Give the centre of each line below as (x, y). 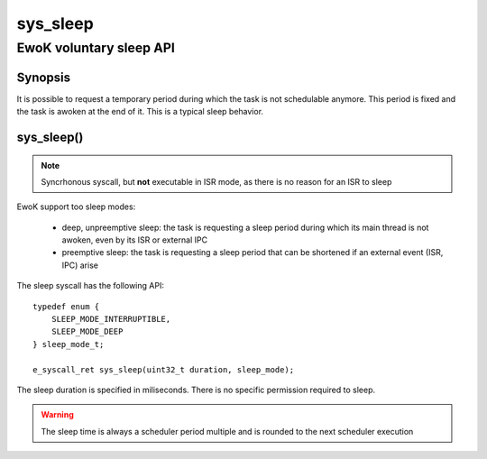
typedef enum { (66, 306)
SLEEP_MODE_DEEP (87, 332)
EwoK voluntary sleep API (96, 48)
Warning (57, 415)
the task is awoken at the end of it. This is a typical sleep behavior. (140, 112)
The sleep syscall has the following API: (90, 286)
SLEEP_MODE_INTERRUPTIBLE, (111, 319)
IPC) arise (80, 265)
